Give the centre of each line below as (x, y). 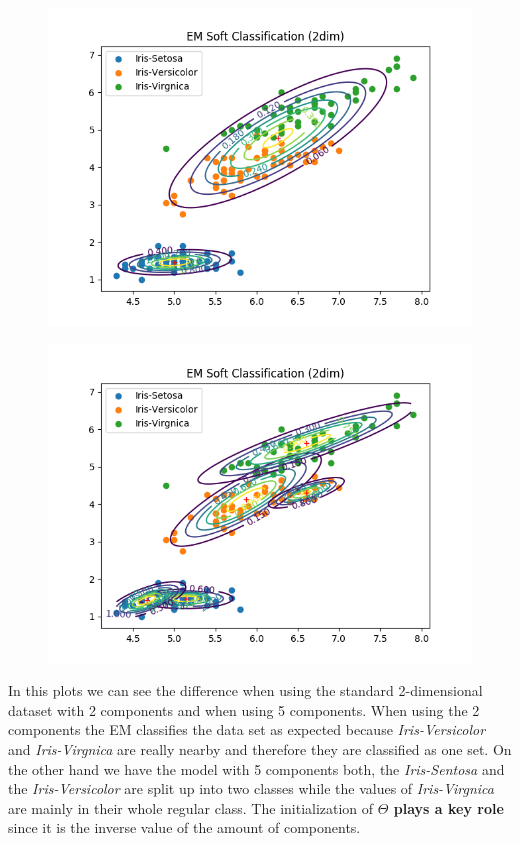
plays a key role (448, 807)
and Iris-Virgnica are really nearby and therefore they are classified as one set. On (260, 748)
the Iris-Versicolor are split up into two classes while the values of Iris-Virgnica (251, 788)
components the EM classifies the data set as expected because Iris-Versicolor (247, 729)
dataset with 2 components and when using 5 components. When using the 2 (244, 709)
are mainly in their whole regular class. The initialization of (191, 807)
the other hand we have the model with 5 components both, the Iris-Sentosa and (256, 768)
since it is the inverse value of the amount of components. (184, 827)
